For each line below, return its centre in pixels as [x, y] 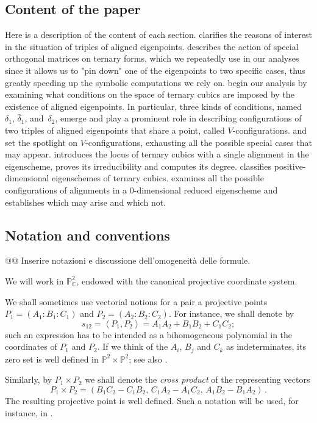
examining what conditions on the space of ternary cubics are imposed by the [150, 94]
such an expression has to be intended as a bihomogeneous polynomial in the [149, 334]
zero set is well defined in [52, 359]
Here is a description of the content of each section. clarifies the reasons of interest [158, 34]
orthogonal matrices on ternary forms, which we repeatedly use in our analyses [152, 58]
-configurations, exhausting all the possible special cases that [199, 142]
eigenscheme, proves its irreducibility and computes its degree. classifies [138, 166]
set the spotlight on [41, 142]
